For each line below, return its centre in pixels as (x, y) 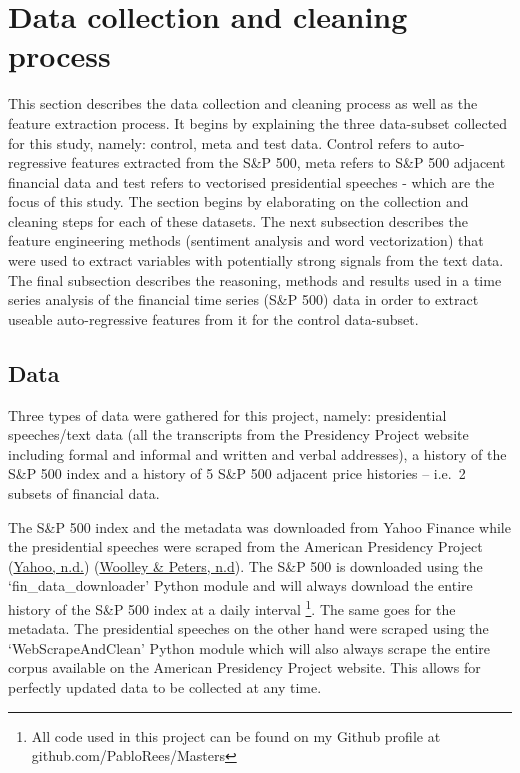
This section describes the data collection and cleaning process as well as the (243, 103)
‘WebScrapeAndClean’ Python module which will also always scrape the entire (249, 647)
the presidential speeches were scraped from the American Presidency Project (245, 546)
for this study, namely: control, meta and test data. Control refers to (218, 142)
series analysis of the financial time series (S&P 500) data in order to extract (243, 299)
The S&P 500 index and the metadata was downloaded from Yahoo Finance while (259, 526)
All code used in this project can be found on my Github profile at (236, 735)
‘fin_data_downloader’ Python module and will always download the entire (240, 585)
